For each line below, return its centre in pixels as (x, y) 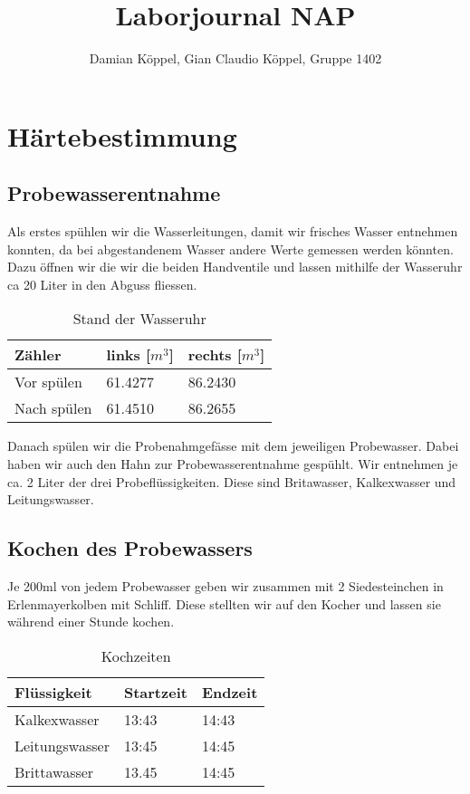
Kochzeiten (136, 655)
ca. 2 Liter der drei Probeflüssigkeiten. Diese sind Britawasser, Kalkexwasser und (232, 481)
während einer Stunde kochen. (91, 622)
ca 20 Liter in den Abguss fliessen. (102, 284)
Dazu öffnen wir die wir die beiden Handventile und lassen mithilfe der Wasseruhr (235, 267)
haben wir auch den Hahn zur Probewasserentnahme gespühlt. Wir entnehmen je (233, 464)
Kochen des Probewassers (130, 548)
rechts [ (215, 355)
